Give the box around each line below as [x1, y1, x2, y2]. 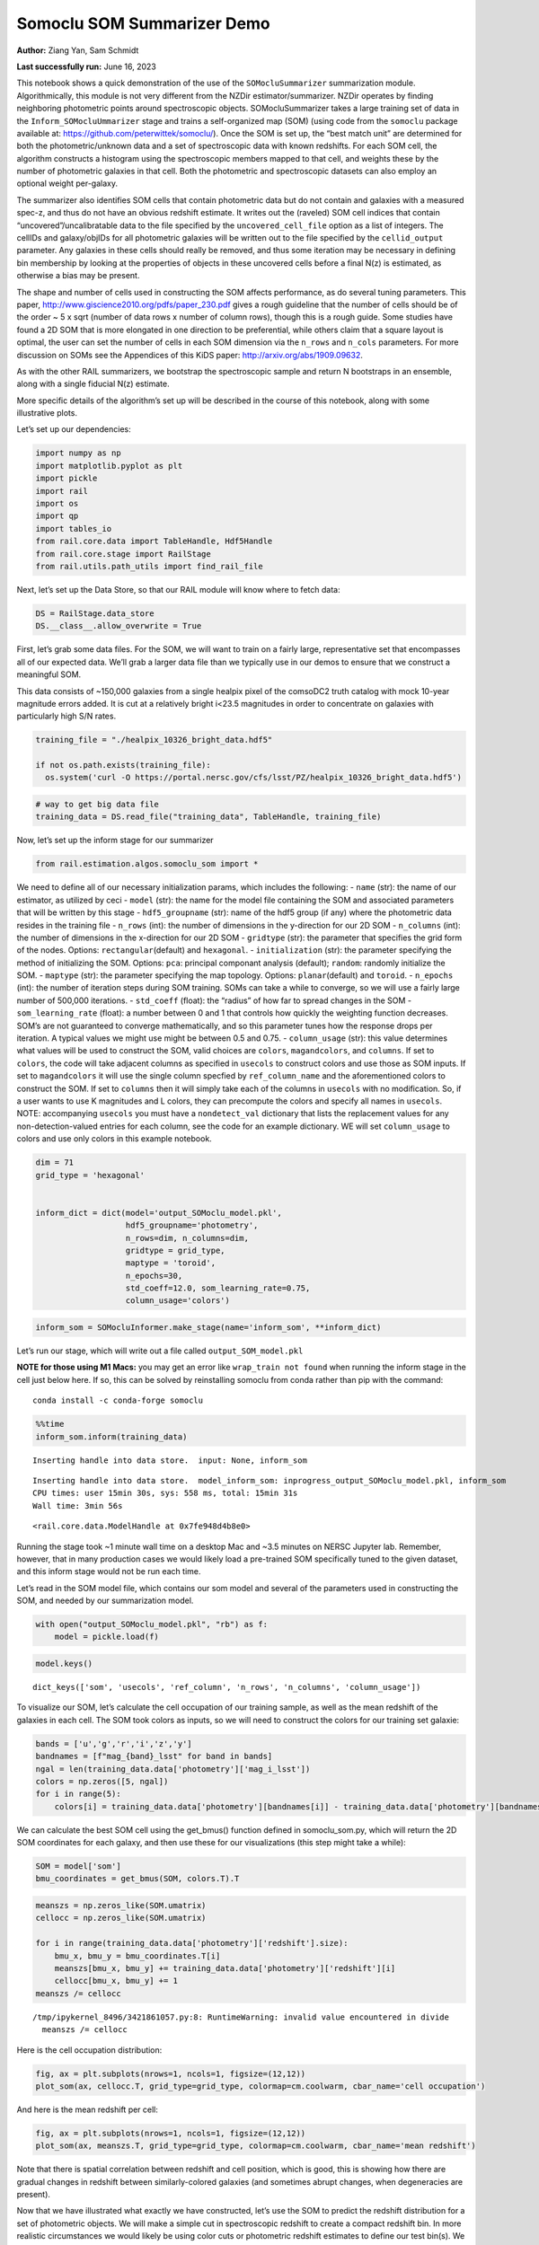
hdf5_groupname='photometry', [125, 1220, 259, 1230]
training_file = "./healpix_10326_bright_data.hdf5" [35, 735, 273, 745]
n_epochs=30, [125, 1271, 183, 1281]
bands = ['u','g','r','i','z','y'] [35, 1739, 192, 1748]
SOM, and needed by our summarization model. [16, 1595, 194, 1607]
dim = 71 [35, 1158, 75, 1167]
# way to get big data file [35, 799, 159, 810]
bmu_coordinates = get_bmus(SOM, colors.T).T [35, 1873, 240, 1884]
